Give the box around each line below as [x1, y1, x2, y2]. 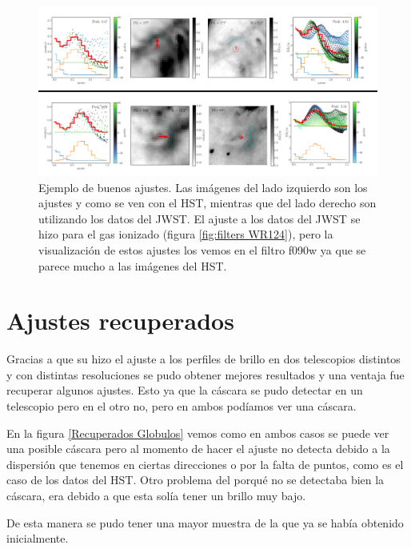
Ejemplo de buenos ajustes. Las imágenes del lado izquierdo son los [38, 178, 368, 195]
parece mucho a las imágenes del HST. [38, 257, 227, 274]
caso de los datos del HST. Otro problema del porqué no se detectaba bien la [6, 471, 385, 488]
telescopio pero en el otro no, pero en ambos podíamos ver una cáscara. [6, 398, 357, 415]
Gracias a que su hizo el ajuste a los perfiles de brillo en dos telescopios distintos [6, 351, 401, 367]
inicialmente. [6, 530, 69, 547]
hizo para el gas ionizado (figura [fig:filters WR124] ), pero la [38, 226, 333, 242]
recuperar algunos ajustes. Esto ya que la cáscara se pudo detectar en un [6, 382, 363, 399]
